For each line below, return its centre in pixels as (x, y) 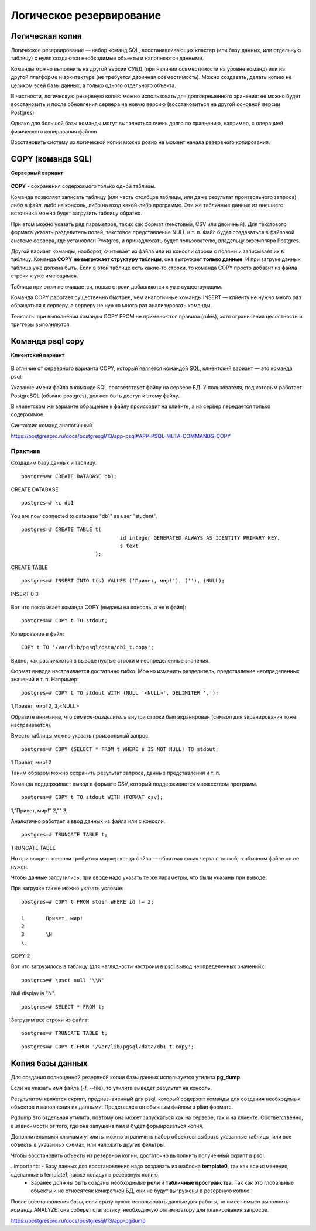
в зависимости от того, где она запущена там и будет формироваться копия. (107, 1126)
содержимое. (28, 414)
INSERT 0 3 (25, 594)
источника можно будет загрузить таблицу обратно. (77, 213)
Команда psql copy (48, 341)
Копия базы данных (49, 1063)
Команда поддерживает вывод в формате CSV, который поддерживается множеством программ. (134, 784)
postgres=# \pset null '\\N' (63, 980)
